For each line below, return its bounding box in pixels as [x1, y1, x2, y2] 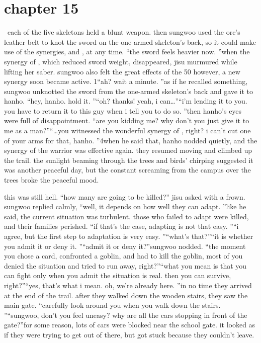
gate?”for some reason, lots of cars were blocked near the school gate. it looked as [4, 319, 255, 330]
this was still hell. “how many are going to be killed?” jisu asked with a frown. [4, 191, 245, 202]
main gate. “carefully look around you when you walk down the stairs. [4, 300, 221, 310]
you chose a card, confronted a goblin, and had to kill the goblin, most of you [4, 250, 243, 261]
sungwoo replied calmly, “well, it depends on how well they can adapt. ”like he [4, 201, 246, 212]
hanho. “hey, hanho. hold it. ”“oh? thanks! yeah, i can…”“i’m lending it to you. [4, 96, 247, 106]
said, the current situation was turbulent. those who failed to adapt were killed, [4, 211, 249, 221]
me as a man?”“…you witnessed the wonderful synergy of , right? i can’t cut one [4, 125, 251, 136]
